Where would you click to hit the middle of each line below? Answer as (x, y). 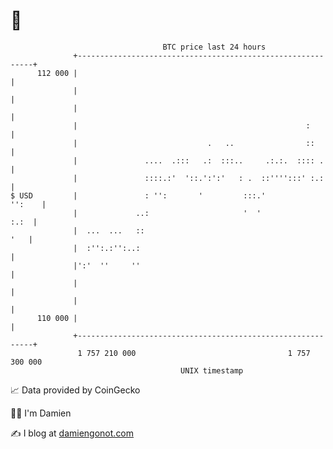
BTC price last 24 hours (214, 47)
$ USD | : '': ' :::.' (138, 195)
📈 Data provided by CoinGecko (75, 390)
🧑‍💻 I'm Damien (41, 413)
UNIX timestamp (212, 370)
